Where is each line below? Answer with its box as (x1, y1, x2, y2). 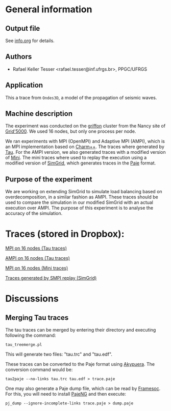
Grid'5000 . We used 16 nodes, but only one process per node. (5, 128, 136, 134)
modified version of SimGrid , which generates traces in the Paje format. (5, 160, 156, 166)
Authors (5, 52, 32, 61)
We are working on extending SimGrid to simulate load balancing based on (5, 189, 162, 195)
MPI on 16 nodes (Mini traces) (5, 265, 68, 271)
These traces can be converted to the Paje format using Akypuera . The (5, 361, 155, 367)
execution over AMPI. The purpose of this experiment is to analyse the (5, 205, 154, 211)
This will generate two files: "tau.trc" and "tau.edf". (5, 351, 112, 357)
